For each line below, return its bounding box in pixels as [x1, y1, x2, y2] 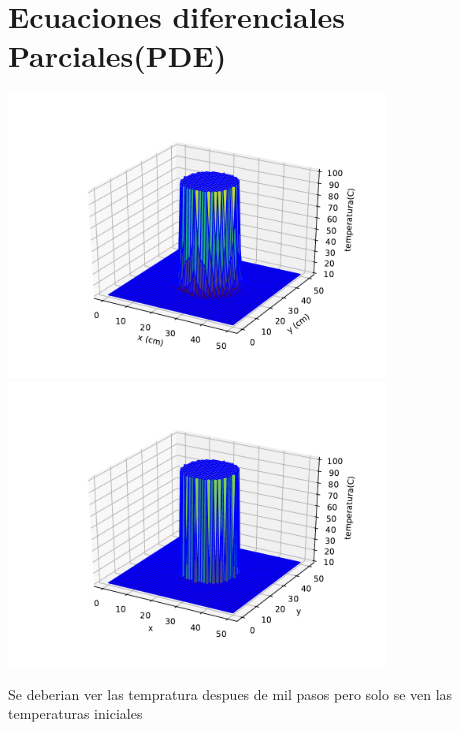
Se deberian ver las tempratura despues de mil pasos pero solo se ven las [8, 683, 453, 704]
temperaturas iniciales [8, 703, 143, 724]
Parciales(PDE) [8, 35, 227, 76]
